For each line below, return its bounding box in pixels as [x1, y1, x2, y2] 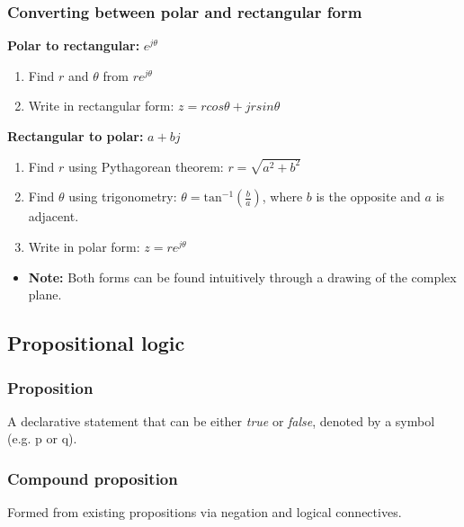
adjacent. [28, 207, 79, 226]
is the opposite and [316, 187, 421, 206]
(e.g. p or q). [7, 429, 77, 448]
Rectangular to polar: [7, 127, 144, 145]
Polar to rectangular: [7, 36, 140, 55]
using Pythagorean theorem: [68, 156, 224, 175]
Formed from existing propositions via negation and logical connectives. [7, 503, 402, 522]
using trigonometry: [68, 187, 177, 206]
